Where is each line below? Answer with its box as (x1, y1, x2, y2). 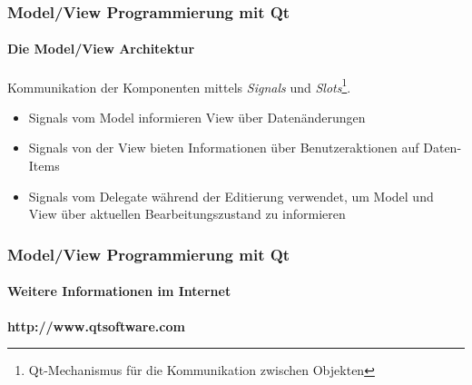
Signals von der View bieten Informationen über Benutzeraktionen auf (28, 138, 419, 157)
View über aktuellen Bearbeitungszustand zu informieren (28, 204, 346, 223)
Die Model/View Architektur (7, 39, 195, 58)
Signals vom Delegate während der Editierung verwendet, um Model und (28, 186, 434, 205)
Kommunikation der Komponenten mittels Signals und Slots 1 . (7, 74, 351, 96)
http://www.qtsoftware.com (7, 316, 185, 335)
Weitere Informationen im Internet (7, 281, 231, 301)
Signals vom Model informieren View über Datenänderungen (28, 107, 366, 126)
